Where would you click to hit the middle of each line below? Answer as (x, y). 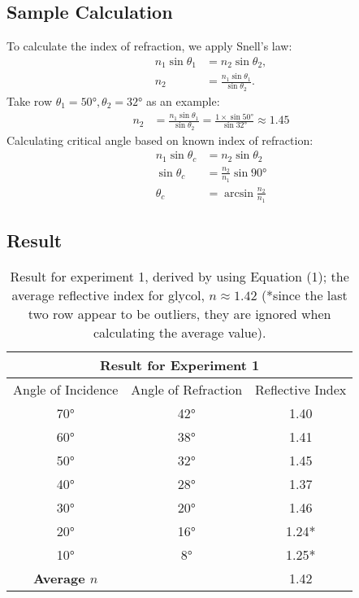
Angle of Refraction (187, 390)
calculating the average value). (179, 333)
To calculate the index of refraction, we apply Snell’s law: (149, 46)
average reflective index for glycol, (108, 295)
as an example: (183, 100)
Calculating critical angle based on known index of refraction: (160, 140)
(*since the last (304, 295)
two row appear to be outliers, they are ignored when (179, 314)
